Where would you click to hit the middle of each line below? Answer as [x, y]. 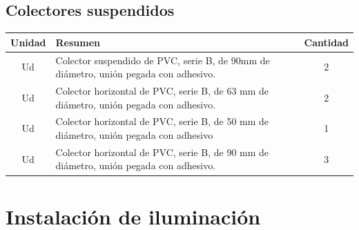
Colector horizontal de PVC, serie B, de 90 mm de [162, 152]
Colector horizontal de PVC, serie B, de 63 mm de [162, 90]
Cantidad [326, 42]
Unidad [28, 42]
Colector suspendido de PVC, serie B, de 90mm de [163, 60]
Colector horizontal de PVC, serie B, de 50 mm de [162, 121]
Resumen [78, 42]
